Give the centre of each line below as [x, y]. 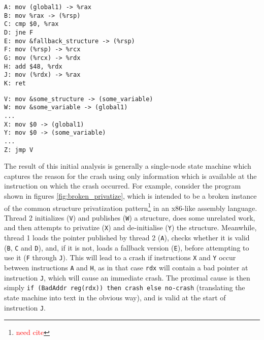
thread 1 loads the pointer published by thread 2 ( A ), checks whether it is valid [127, 238]
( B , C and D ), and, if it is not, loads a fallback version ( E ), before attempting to [127, 247]
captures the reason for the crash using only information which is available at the [130, 176]
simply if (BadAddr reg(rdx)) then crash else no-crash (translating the [125, 287]
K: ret [15, 83]
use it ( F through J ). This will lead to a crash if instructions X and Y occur [120, 257]
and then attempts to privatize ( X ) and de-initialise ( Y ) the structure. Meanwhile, [130, 227]
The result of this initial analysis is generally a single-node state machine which [128, 166]
